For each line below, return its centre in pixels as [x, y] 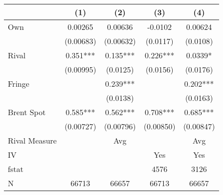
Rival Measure [32, 140]
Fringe [19, 84]
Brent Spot [27, 112]
